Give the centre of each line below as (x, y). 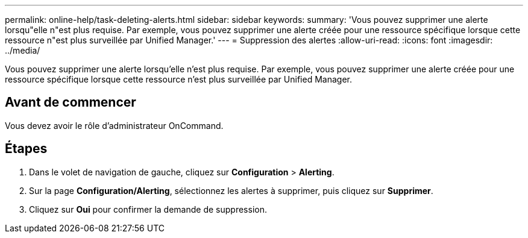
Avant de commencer (71, 102)
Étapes (26, 149)
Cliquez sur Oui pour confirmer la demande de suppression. (148, 209)
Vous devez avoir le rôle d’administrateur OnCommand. (114, 125)
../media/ (23, 50)
